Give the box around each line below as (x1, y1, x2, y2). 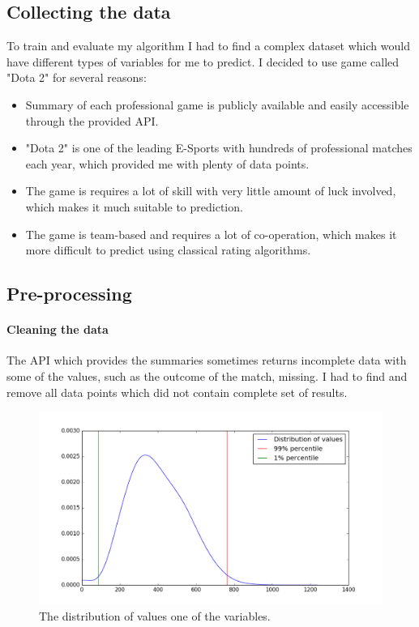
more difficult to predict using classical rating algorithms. (25, 241, 311, 258)
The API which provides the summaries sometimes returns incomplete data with (6, 352, 407, 369)
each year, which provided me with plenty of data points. (25, 155, 310, 172)
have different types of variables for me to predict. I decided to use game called (6, 53, 400, 70)
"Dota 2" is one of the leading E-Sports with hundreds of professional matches (25, 139, 413, 156)
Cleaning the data (6, 321, 109, 338)
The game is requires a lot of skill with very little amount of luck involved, (25, 182, 396, 199)
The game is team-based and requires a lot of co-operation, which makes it (25, 225, 397, 242)
